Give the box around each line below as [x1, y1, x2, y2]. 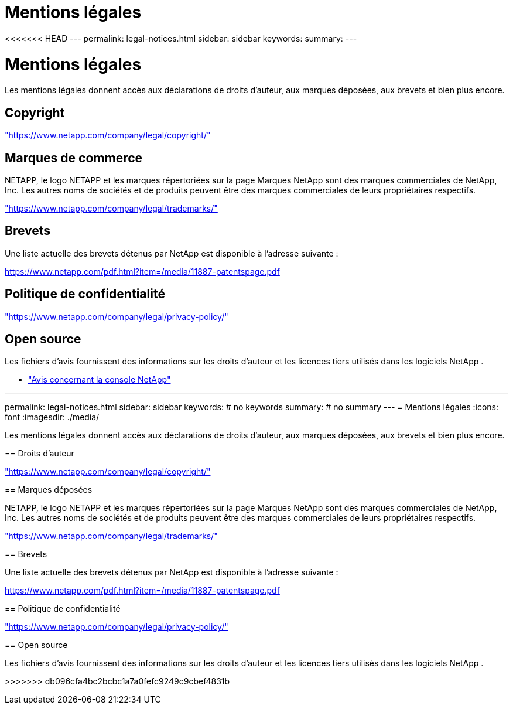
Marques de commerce [5, 150, 143, 165]
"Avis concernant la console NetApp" [28, 374, 171, 385]
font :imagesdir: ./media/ [5, 412, 100, 422]
